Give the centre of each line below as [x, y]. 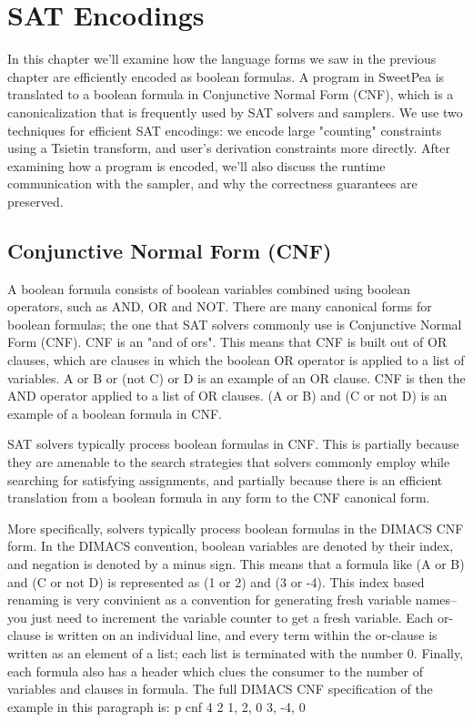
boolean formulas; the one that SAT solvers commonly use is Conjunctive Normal [235, 324]
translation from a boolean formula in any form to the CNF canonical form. [219, 498]
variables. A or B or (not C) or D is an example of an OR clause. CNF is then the [236, 377]
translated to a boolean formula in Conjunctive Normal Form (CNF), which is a [231, 94]
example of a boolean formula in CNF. [115, 413]
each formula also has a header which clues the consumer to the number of [215, 671]
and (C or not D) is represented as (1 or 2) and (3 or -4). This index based [216, 581]
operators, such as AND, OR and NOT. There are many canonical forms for [220, 306]
